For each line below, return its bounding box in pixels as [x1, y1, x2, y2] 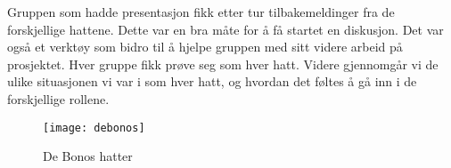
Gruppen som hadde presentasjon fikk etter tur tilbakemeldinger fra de [7, 3, 395, 20]
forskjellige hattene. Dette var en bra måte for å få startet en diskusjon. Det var [7, 20, 444, 38]
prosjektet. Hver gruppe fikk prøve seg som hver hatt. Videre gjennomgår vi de [7, 54, 439, 73]
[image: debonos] [43, 121, 145, 134]
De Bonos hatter [43, 147, 133, 165]
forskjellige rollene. [7, 89, 110, 108]
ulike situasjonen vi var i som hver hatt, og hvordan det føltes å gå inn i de [7, 72, 417, 91]
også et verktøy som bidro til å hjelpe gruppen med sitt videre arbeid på [7, 37, 403, 56]
